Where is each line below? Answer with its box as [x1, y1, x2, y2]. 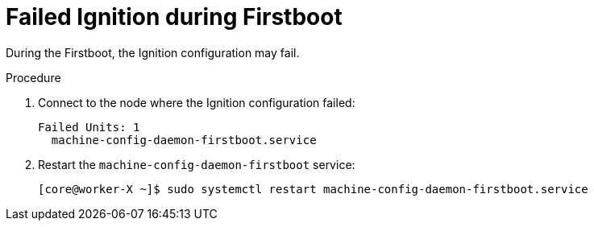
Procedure [6, 70, 61, 85]
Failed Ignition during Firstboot [6, 3, 343, 31]
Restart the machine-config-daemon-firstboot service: [38, 157, 355, 171]
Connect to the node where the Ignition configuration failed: [38, 95, 355, 109]
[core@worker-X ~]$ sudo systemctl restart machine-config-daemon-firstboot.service [38, 182, 588, 196]
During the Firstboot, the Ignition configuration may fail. [6, 45, 300, 60]
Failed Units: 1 [38, 120, 140, 134]
